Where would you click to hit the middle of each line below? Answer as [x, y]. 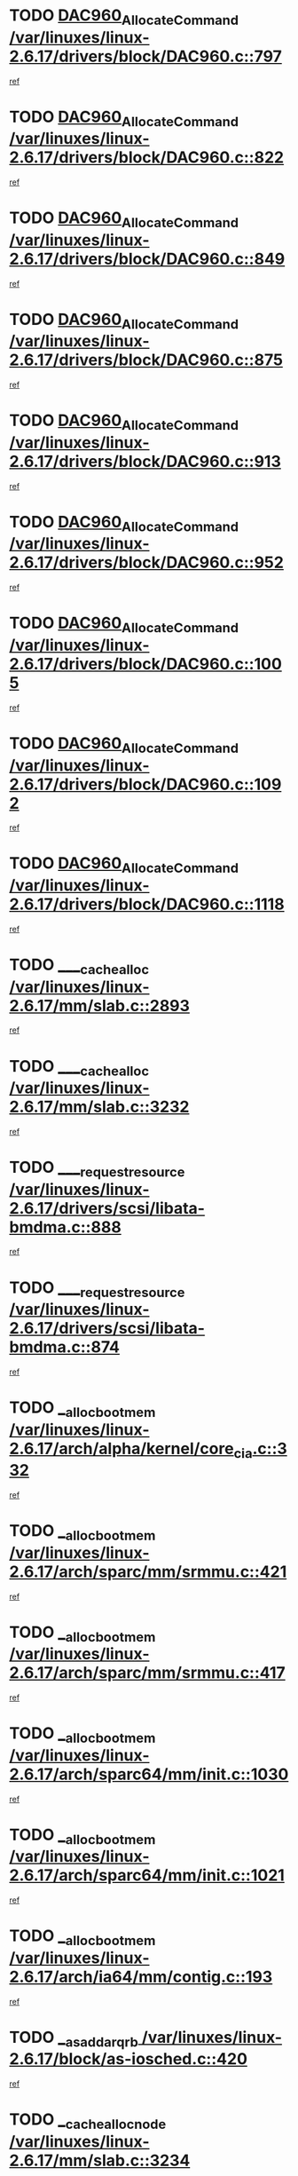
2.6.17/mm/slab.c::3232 [99, 1107]
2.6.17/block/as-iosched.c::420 [129, 2059]
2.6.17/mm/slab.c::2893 [100, 1005]
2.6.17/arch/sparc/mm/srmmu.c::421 [148, 1571]
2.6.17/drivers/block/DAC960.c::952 [146, 562]
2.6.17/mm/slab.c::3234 [100, 2160]
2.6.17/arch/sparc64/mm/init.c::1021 [147, 1875]
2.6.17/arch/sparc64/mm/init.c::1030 [149, 1774]
